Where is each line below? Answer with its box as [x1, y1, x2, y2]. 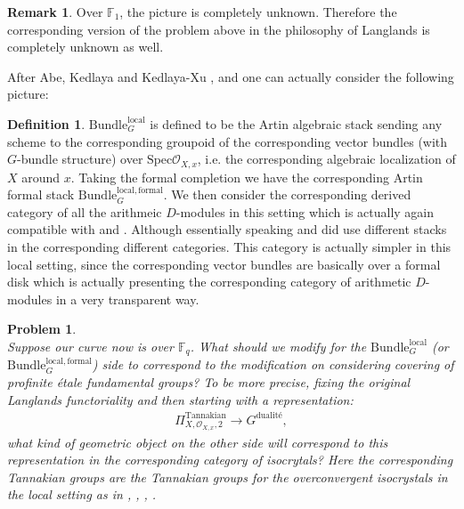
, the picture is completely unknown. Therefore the [119, 3, 397, 20]
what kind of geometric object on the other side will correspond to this [7, 432, 388, 451]
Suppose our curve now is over [7, 336, 174, 355]
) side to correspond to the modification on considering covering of [92, 355, 454, 374]
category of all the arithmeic [7, 202, 162, 221]
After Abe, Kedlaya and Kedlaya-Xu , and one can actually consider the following [7, 67, 454, 85]
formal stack [7, 185, 75, 204]
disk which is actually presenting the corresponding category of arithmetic [7, 272, 411, 291]
